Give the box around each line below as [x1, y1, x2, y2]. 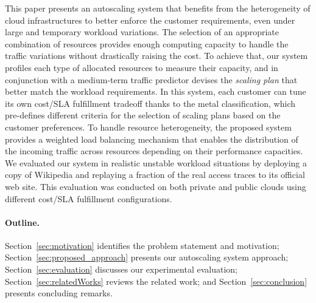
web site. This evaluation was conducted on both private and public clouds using [5, 180, 306, 192]
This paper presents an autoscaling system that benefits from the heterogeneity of [5, 2, 311, 14]
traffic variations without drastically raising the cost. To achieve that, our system [5, 49, 308, 62]
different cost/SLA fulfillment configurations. [5, 192, 172, 205]
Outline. [5, 216, 40, 228]
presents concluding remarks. [5, 287, 113, 299]
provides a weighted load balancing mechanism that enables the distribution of [5, 132, 298, 145]
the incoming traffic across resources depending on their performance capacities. [5, 145, 303, 157]
